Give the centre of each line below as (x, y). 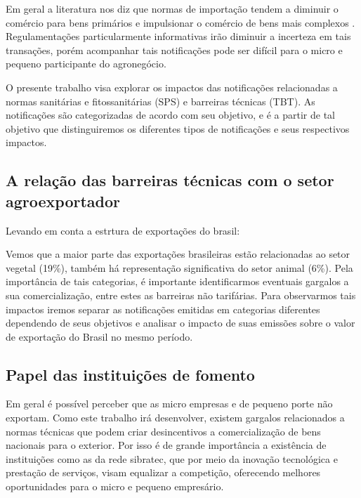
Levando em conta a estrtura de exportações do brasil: (123, 230)
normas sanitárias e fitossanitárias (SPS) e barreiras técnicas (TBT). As (160, 101)
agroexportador (63, 201)
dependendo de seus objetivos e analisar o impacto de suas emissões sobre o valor (180, 323)
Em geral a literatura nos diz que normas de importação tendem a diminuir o (172, 8)
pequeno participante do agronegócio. (86, 64)
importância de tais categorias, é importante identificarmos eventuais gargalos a (177, 281)
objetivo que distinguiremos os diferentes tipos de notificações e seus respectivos (178, 128)
